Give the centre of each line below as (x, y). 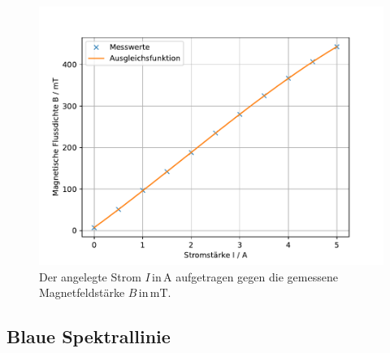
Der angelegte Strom (90, 276)
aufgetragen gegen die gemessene (257, 276)
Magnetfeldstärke (82, 292)
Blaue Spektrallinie (89, 336)
